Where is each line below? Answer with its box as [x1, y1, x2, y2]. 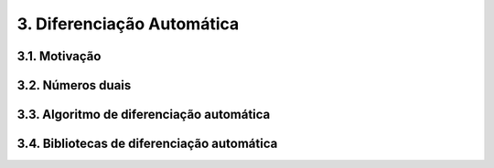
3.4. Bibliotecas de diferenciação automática [16, 136, 278, 152]
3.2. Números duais [16, 78, 132, 93]
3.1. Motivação [16, 48, 102, 64]
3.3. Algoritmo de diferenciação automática [16, 107, 271, 122]
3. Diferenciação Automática [16, 14, 240, 34]
